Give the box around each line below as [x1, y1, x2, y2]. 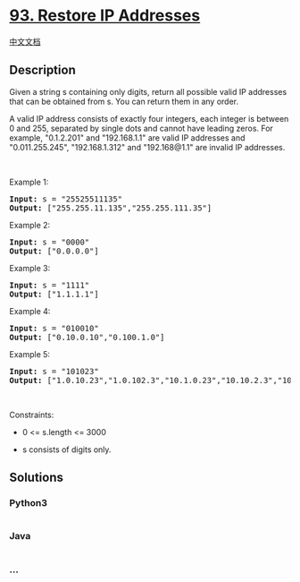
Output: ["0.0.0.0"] [9, 245, 100, 256]
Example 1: [9, 176, 49, 187]
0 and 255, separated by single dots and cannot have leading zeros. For [9, 123, 274, 133]
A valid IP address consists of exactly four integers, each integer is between [9, 113, 289, 124]
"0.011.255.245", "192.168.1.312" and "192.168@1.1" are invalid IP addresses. [9, 141, 286, 152]
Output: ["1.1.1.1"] [9, 288, 100, 299]
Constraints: [9, 409, 54, 420]
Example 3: [9, 262, 51, 273]
